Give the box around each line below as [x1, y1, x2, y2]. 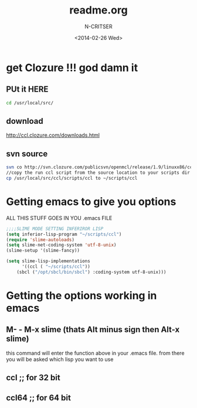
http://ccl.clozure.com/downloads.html [6, 131, 100, 139]
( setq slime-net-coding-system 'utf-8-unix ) [6, 242, 117, 248]
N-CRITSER [84, 23, 113, 30]
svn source [6, 149, 48, 159]
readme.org [69, 4, 128, 17]
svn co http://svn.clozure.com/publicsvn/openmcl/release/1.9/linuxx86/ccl [6, 164, 195, 170]
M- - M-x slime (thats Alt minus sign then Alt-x [6, 325, 180, 335]
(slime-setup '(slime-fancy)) [6, 248, 80, 254]
